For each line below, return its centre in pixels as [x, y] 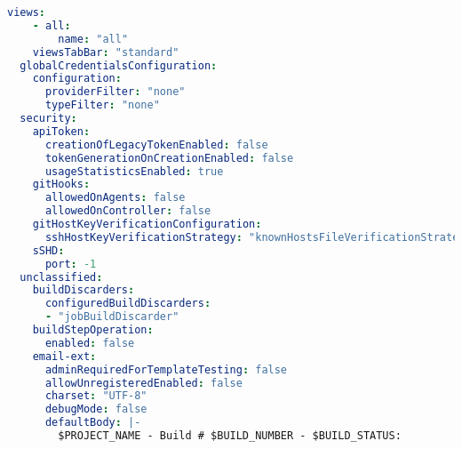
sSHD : [48, 250]
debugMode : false [96, 409]
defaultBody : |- [93, 423]
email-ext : [64, 356]
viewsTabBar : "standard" [106, 52]
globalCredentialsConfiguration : [119, 65]
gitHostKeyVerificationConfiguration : [147, 224]
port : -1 [71, 264]
